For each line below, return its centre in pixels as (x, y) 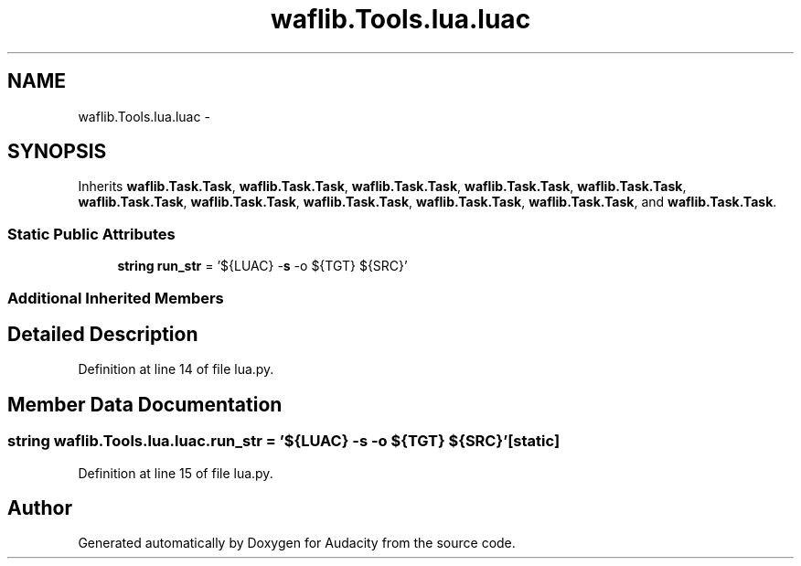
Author (40, 508)
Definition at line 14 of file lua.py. (176, 369)
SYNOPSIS (57, 152)
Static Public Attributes (91, 234)
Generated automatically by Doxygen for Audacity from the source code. (297, 543)
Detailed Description (103, 334)
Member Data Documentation (145, 404)
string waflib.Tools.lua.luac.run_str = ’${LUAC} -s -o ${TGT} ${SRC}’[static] (284, 441)
